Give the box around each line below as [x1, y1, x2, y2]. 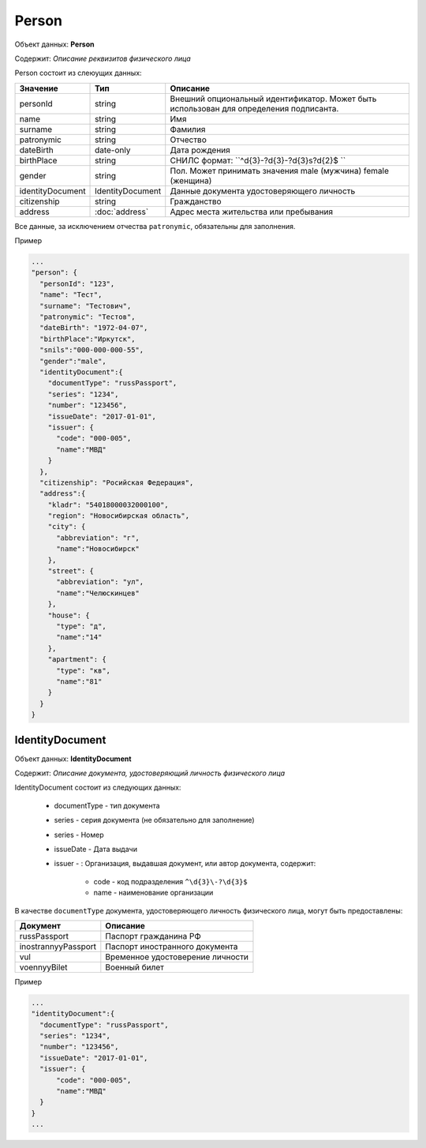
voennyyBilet [19, 962, 68, 973]
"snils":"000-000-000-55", [39, 346, 144, 355]
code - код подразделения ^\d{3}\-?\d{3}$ [93, 876, 248, 886]
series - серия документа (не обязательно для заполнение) [54, 816, 256, 825]
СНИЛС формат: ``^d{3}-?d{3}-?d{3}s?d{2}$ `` [170, 155, 346, 166]
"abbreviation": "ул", [56, 577, 144, 587]
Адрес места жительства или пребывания [170, 206, 333, 217]
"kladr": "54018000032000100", [47, 500, 169, 509]
